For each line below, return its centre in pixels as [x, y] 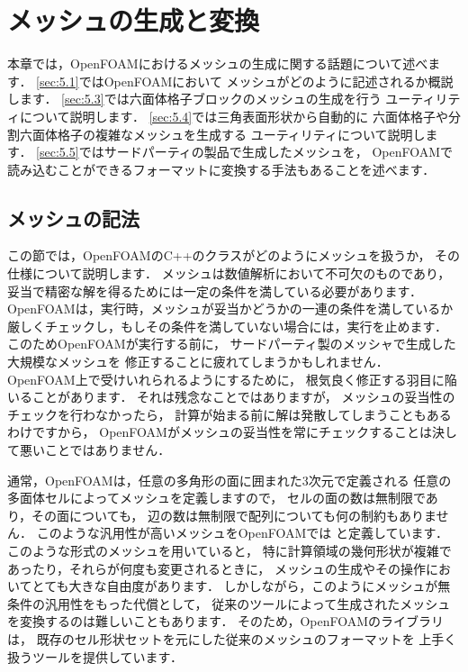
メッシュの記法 [73, 218]
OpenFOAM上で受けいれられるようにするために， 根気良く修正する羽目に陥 [232, 379]
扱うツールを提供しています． [95, 656]
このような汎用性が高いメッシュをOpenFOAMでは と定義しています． [242, 533]
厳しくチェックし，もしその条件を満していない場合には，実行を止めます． [228, 326]
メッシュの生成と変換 [134, 20]
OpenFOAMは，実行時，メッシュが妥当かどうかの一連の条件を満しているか [230, 309]
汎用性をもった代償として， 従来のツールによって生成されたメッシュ [247, 603]
